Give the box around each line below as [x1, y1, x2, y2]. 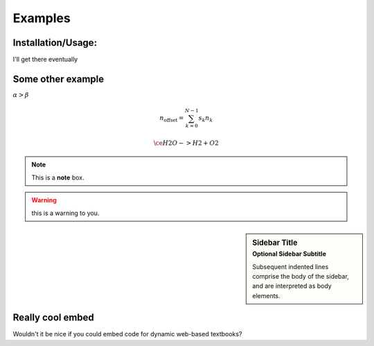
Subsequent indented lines [252, 262, 329, 270]
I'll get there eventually [12, 55, 78, 64]
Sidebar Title [252, 238, 298, 248]
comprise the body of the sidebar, [252, 273, 349, 281]
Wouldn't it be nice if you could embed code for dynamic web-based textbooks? [12, 330, 242, 338]
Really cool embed [12, 312, 95, 324]
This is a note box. [31, 173, 84, 182]
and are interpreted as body [252, 282, 332, 291]
